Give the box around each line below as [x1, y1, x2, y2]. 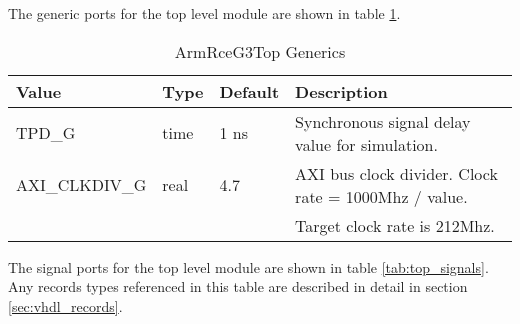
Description [295, 79, 388, 103]
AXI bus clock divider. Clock [295, 161, 498, 185]
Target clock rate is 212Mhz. [295, 213, 495, 237]
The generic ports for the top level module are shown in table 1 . [8, 3, 401, 23]
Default [219, 79, 280, 103]
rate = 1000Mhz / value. [295, 184, 468, 208]
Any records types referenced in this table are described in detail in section [8, 276, 468, 297]
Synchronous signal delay [295, 109, 471, 133]
